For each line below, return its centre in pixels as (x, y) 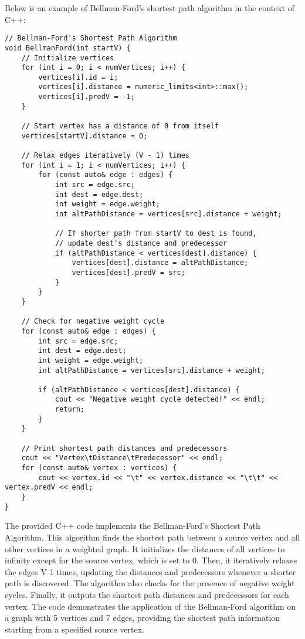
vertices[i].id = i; (78, 77)
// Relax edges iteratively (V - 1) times (105, 156)
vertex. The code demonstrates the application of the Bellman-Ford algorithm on (150, 606)
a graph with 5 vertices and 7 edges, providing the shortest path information (143, 618)
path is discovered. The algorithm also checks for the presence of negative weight (150, 583)
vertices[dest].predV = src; (128, 272)
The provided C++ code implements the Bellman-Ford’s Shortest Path (133, 526)
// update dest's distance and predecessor (141, 243)
